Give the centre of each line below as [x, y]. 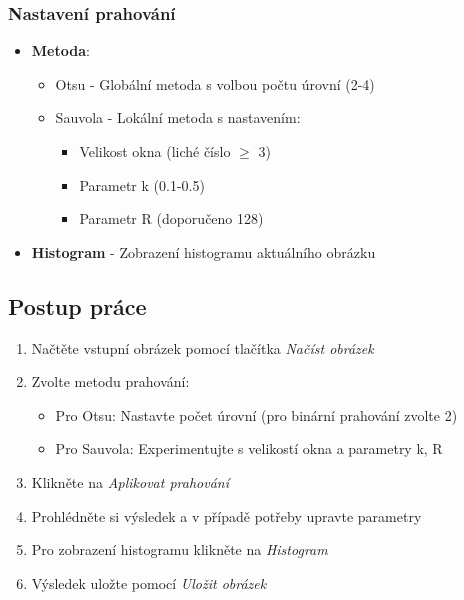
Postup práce [77, 305]
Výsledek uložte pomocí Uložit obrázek [149, 582]
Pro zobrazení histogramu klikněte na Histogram [179, 549]
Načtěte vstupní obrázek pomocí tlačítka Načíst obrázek [202, 347]
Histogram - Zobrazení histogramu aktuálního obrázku [203, 251]
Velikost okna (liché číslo [155, 151]
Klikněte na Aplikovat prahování [130, 481]
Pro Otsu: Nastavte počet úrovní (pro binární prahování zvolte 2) [256, 414]
